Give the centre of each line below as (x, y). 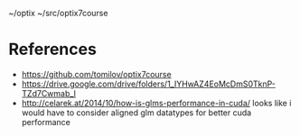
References (52, 50)
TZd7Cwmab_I (49, 93)
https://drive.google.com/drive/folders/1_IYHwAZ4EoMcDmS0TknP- (149, 84)
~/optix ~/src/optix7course (58, 13)
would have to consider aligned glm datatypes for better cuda (136, 113)
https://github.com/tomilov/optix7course (97, 74)
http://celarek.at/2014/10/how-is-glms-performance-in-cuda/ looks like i (156, 103)
